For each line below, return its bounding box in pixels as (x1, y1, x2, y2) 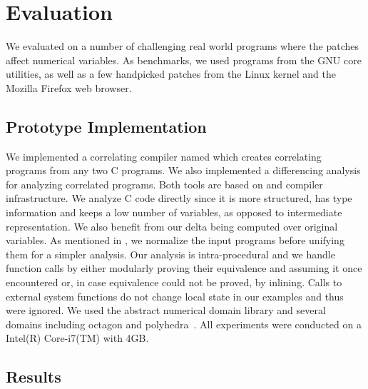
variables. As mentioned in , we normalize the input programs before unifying (6, 233, 344, 248)
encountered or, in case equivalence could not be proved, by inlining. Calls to (6, 275, 342, 290)
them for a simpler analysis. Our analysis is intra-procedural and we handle (6, 246, 335, 261)
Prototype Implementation (6, 115, 207, 137)
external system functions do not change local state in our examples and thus (6, 288, 344, 303)
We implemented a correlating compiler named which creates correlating (6, 148, 322, 163)
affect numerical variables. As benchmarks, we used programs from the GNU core (6, 52, 362, 67)
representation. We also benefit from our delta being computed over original (6, 218, 338, 233)
